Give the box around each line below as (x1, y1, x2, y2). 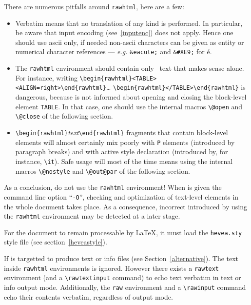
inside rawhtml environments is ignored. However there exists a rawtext (4, 263, 219, 273)
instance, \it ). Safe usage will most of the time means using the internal (15, 156, 233, 166)
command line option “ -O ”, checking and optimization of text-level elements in (4, 191, 239, 202)
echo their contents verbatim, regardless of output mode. (4, 291, 173, 302)
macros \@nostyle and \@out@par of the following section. (15, 165, 190, 176)
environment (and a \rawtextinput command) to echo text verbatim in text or (4, 272, 241, 283)
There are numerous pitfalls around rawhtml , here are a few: (4, 1, 184, 11)
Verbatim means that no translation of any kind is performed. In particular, (15, 18, 243, 28)
